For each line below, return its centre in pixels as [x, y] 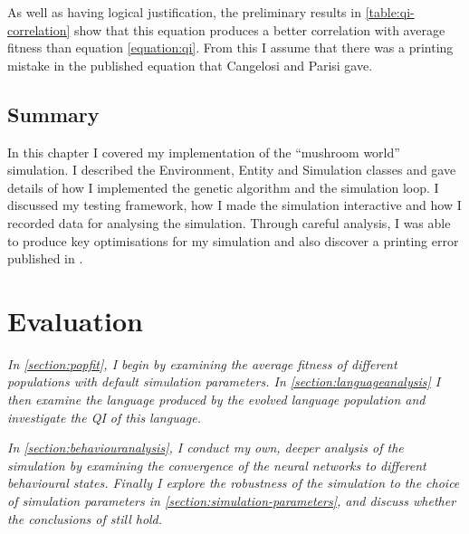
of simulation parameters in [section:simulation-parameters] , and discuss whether [232, 501]
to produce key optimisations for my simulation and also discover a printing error [233, 240]
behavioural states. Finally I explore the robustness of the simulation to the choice [234, 483]
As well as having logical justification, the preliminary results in [184, 12]
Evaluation [75, 320]
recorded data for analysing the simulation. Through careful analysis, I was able [229, 222]
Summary [53, 114]
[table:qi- [390, 12]
